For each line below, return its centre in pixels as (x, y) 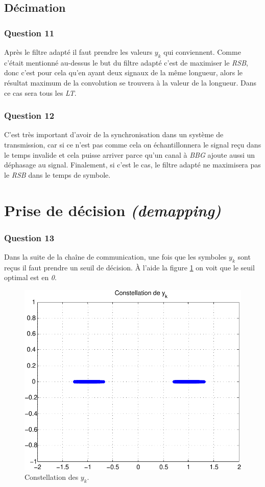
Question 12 (29, 115)
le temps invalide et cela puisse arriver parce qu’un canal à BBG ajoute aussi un (130, 154)
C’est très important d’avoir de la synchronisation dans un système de (114, 134)
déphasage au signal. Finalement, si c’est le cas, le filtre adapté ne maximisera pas (132, 165)
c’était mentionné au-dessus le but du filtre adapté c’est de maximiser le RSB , (126, 62)
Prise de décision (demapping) (113, 210)
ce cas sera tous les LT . (40, 92)
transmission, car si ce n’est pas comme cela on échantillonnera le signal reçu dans (133, 144)
